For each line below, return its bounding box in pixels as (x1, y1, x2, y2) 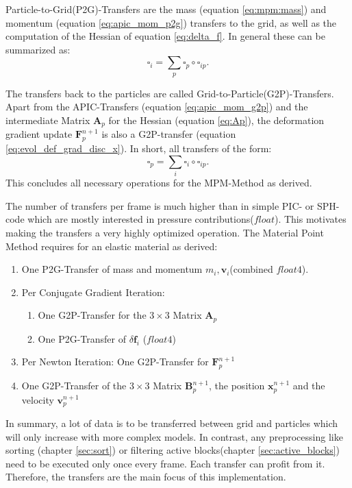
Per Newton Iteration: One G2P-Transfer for (21, 354, 209, 369)
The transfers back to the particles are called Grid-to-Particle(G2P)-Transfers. (5, 86, 334, 100)
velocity (21, 392, 54, 406)
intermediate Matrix (5, 112, 90, 127)
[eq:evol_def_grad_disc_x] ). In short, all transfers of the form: (5, 141, 272, 156)
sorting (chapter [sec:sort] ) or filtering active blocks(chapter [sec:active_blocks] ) (5, 443, 340, 457)
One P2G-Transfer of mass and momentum (21, 262, 203, 276)
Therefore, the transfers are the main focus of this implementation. (5, 469, 286, 484)
